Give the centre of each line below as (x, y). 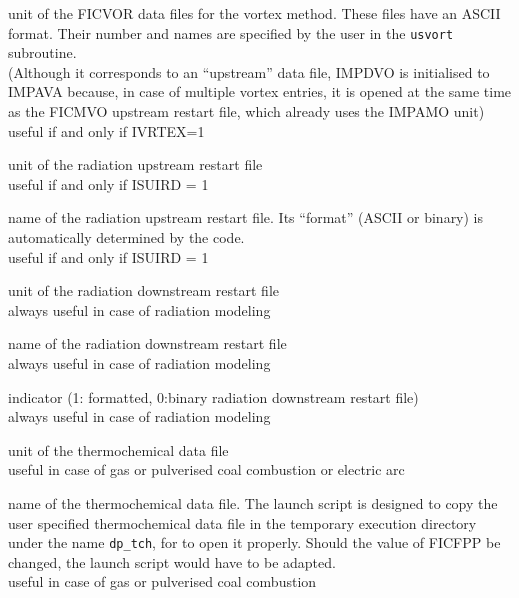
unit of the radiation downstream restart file (143, 290)
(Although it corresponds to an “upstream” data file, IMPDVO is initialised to (249, 71)
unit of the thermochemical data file (118, 449)
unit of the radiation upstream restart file (135, 164)
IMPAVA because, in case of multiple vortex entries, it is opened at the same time (260, 91)
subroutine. (42, 52)
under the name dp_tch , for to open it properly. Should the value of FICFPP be (254, 542)
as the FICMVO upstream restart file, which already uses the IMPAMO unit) (246, 111)
